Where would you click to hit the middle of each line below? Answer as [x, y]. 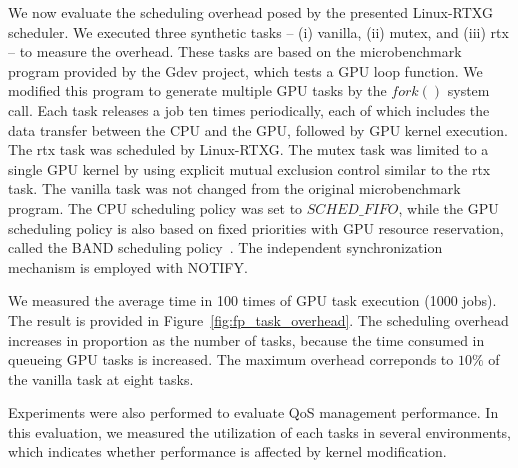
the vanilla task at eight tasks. [101, 378]
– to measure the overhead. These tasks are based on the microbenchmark [235, 51]
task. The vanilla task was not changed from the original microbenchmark [234, 188]
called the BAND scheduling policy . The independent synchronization [225, 247]
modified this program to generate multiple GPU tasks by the [197, 90]
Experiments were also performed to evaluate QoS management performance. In [253, 412]
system [468, 90]
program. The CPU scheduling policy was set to [155, 207]
